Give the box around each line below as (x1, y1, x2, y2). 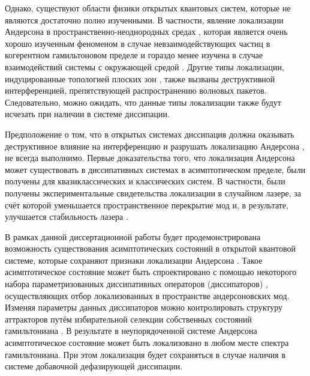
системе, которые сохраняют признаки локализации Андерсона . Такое (5, 253, 263, 266)
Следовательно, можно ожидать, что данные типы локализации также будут (5, 96, 281, 108)
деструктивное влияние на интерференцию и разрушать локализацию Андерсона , (5, 139, 305, 152)
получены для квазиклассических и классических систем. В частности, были (5, 175, 285, 187)
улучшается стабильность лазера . (5, 210, 128, 223)
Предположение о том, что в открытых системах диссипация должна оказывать (5, 127, 294, 140)
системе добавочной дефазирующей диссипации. (5, 360, 183, 372)
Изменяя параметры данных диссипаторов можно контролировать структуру (5, 301, 283, 314)
